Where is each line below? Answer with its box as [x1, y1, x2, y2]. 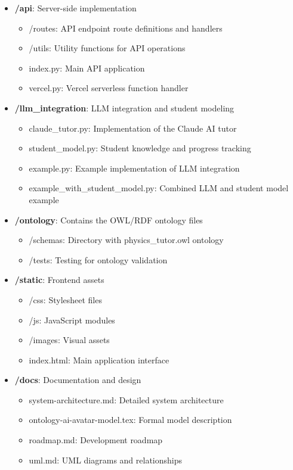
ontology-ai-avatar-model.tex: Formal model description [29, 413, 232, 426]
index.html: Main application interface [29, 353, 169, 366]
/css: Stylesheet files [29, 293, 102, 306]
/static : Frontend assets [14, 273, 104, 286]
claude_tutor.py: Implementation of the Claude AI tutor [29, 122, 237, 134]
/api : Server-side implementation [14, 2, 137, 14]
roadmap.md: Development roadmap [29, 434, 163, 446]
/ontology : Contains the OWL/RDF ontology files [14, 213, 203, 226]
